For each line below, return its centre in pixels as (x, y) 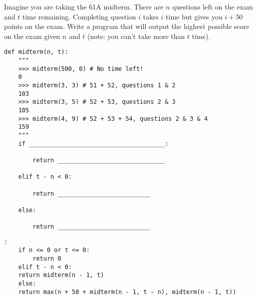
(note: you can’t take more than (136, 36)
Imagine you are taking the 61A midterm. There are (84, 6)
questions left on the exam (213, 6)
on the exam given (32, 36)
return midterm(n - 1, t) (61, 275)
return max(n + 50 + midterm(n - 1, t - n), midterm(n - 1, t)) (127, 292)
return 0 (47, 259)
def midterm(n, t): (36, 52)
